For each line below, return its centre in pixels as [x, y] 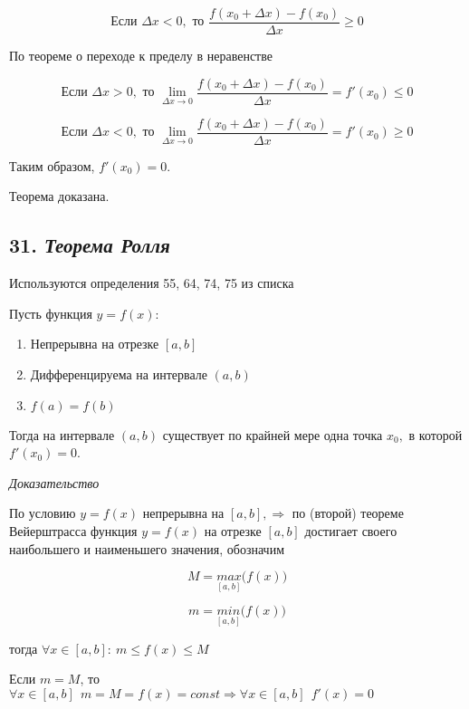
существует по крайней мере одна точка [273, 434]
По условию [43, 513]
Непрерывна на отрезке [95, 344]
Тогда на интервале [62, 434]
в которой [435, 434]
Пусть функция [51, 313]
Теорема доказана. [59, 196]
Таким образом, [52, 165]
